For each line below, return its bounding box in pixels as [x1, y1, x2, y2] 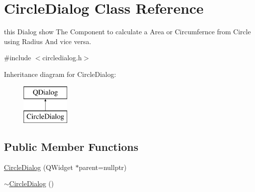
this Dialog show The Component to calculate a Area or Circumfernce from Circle [4, 26, 251, 37]
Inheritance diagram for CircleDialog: [4, 69, 116, 79]
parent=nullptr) [78, 162, 127, 172]
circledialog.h [42, 52, 82, 63]
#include [4, 52, 31, 63]
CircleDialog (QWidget [4, 162, 74, 172]
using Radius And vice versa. [4, 36, 91, 46]
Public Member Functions [4, 139, 138, 154]
